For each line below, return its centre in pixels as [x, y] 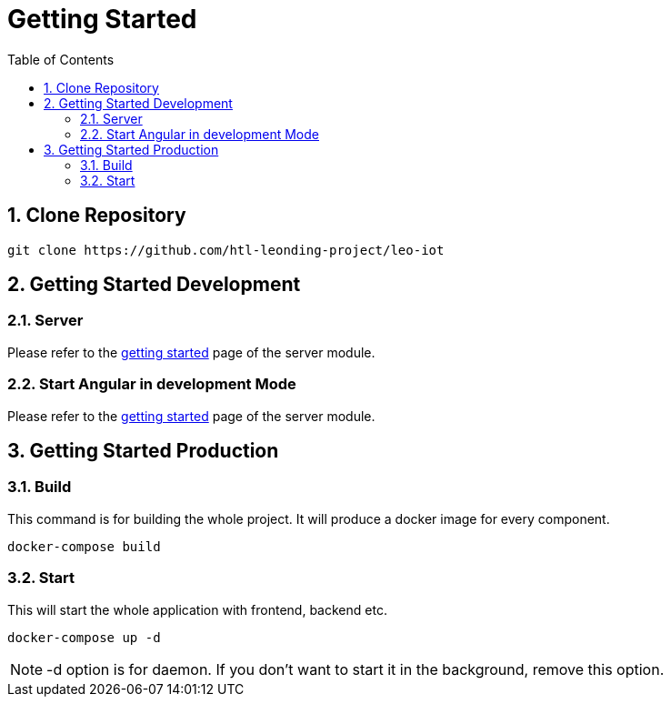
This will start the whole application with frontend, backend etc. [197, 609]
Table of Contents [61, 59]
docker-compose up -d [84, 637]
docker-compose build [84, 546]
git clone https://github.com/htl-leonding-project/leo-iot [226, 250]
